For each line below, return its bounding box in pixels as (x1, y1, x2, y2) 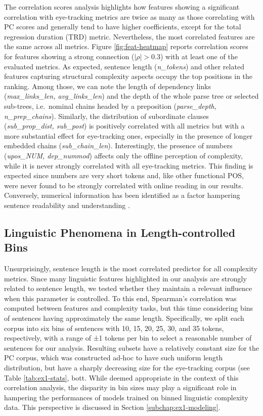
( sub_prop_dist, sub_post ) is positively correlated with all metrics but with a (4, 120, 245, 131)
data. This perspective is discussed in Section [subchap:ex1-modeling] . (4, 402, 221, 412)
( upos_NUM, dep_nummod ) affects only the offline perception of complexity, (4, 150, 243, 160)
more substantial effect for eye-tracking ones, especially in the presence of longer (4, 130, 253, 141)
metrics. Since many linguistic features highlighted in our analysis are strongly (4, 273, 247, 283)
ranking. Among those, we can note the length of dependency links (4, 80, 211, 91)
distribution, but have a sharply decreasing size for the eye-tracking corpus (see (4, 362, 250, 372)
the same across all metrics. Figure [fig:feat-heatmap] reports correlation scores (4, 41, 248, 52)
